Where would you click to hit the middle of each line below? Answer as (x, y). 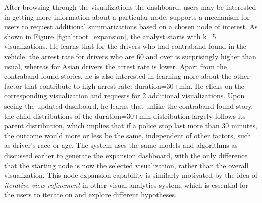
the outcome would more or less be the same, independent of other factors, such (128, 135)
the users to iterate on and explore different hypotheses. (90, 195)
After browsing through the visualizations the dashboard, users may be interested (130, 7)
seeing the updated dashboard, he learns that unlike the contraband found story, (129, 105)
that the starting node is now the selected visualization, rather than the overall (126, 165)
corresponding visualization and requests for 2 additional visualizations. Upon (124, 96)
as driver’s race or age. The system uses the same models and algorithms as (121, 145)
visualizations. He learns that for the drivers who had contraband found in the (125, 46)
